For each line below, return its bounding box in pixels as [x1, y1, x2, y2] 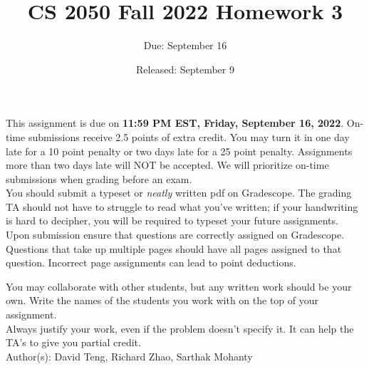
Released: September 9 [136, 61, 234, 76]
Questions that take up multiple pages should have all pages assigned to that [6, 241, 342, 256]
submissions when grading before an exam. [6, 171, 192, 186]
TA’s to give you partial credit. [6, 335, 141, 350]
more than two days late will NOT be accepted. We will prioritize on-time [6, 157, 329, 172]
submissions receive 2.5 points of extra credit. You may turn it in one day [28, 129, 350, 144]
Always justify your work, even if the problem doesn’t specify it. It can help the [6, 321, 354, 336]
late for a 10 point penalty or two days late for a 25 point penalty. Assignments [6, 143, 353, 158]
